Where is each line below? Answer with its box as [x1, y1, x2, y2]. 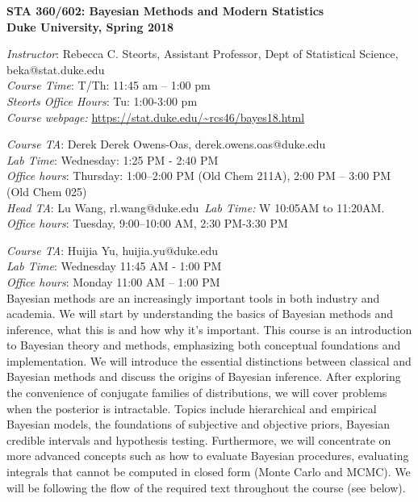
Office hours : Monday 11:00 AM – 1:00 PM [6, 273, 220, 290]
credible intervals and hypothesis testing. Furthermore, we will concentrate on [6, 431, 391, 448]
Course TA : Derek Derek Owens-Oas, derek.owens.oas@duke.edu [6, 136, 326, 153]
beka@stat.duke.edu [6, 61, 105, 77]
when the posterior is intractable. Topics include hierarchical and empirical [6, 400, 377, 416]
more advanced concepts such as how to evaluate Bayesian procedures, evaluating [6, 447, 409, 464]
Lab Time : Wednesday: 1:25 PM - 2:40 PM [6, 151, 219, 168]
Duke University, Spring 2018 [6, 18, 174, 35]
